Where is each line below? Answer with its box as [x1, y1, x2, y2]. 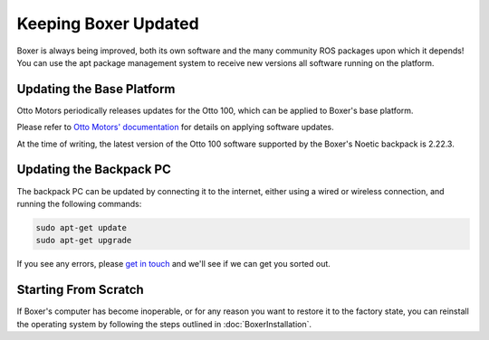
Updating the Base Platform [16, 81, 176, 97]
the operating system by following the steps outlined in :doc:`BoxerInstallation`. [16, 318, 312, 329]
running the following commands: [16, 198, 142, 209]
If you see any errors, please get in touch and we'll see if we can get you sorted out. [16, 259, 331, 269]
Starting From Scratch [16, 282, 144, 297]
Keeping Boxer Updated [16, 14, 199, 33]
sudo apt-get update [35, 222, 127, 232]
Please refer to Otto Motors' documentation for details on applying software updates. [16, 122, 334, 133]
